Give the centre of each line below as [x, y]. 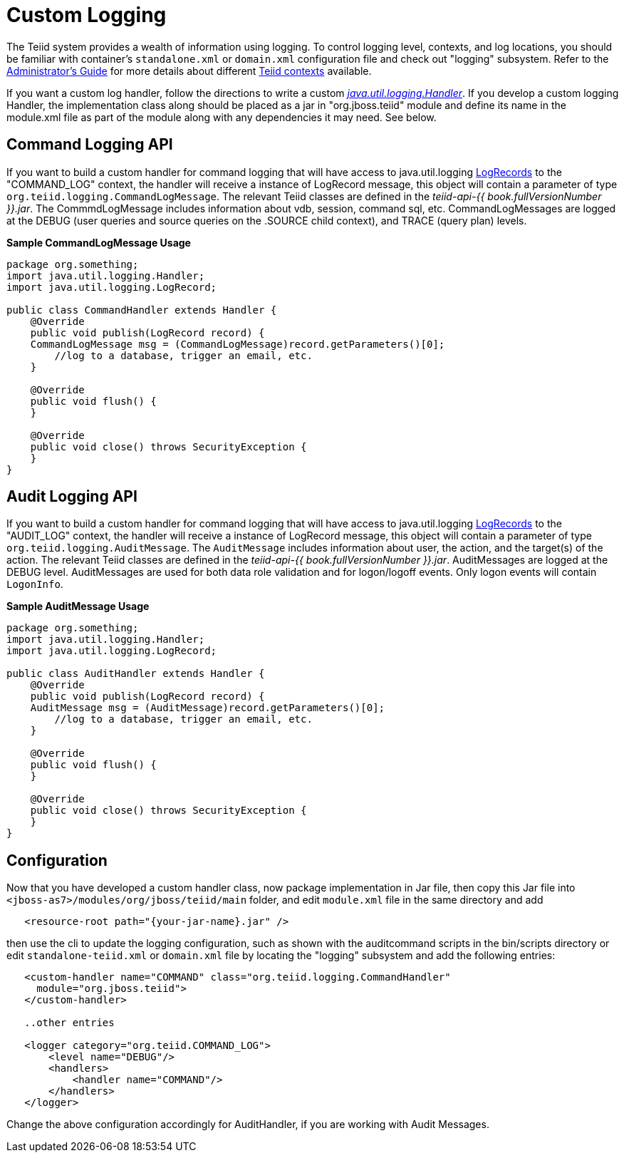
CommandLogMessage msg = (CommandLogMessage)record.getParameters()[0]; [238, 344]
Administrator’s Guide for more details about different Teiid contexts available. [189, 71]
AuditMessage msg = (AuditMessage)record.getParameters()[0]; [208, 708]
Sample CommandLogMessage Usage [99, 242]
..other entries [69, 1023]
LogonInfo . [35, 584]
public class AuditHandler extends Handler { [136, 674]
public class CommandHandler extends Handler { [142, 310]
